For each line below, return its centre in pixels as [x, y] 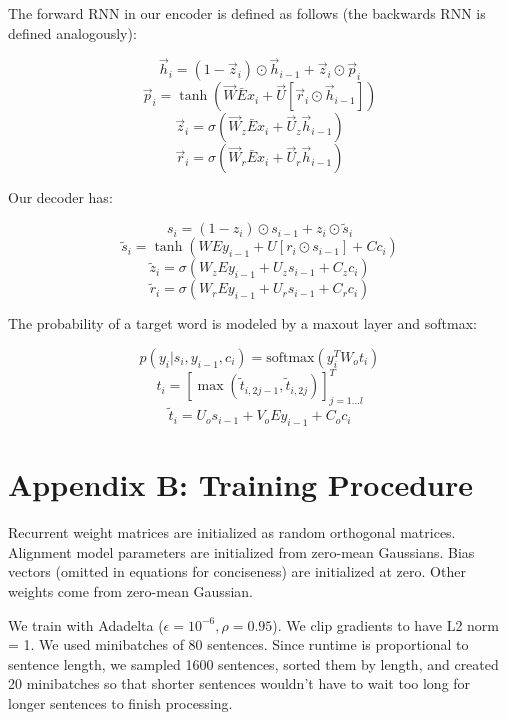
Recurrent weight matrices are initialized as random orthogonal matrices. [232, 532]
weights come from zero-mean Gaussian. [130, 591]
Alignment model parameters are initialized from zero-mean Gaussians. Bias [241, 551]
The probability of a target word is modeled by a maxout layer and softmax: [242, 323]
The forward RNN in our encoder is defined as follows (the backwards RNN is [247, 13]
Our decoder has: [60, 197]
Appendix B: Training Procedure [241, 484]
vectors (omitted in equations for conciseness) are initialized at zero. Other [237, 571]
